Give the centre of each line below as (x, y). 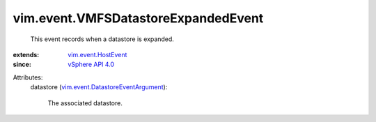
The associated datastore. (85, 103)
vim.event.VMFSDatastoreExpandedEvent (138, 18)
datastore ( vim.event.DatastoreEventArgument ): (99, 87)
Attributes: (28, 77)
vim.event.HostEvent (97, 54)
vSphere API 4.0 (91, 64)
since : (22, 64)
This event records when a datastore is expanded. (102, 39)
